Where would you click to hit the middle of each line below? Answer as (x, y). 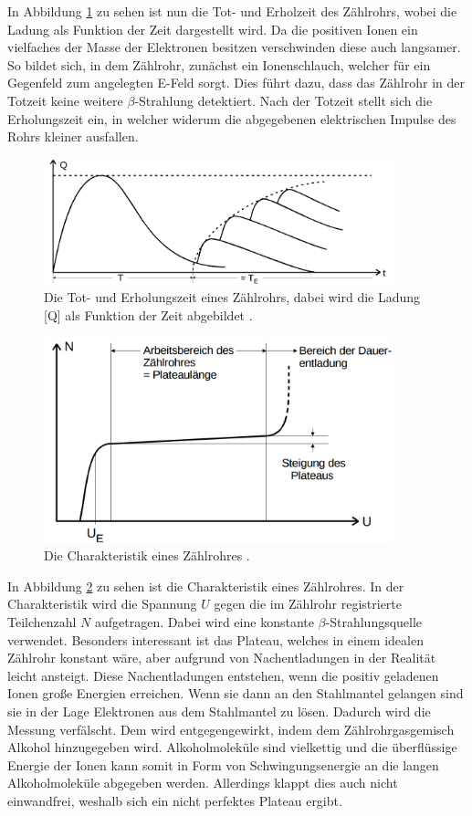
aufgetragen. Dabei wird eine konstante (205, 621)
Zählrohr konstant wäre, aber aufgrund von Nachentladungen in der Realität (222, 658)
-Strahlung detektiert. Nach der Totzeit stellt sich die (283, 100)
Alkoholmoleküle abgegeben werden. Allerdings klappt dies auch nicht (203, 783)
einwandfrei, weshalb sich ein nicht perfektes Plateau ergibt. (175, 800)
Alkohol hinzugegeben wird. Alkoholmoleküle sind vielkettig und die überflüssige (232, 747)
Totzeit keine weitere (65, 100)
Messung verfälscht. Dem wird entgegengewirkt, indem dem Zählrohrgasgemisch (231, 729)
